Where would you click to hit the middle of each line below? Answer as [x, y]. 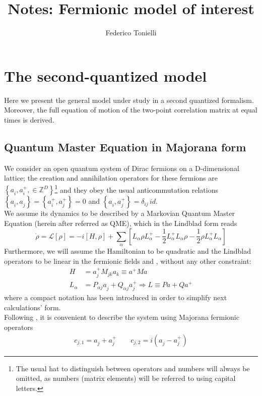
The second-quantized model [106, 75]
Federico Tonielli [131, 33]
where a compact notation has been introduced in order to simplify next [116, 297]
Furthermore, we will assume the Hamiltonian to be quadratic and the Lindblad [127, 251]
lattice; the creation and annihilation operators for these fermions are [111, 178]
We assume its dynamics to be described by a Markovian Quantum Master [119, 213]
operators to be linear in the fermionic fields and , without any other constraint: [128, 261]
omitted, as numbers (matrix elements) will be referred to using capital [126, 378]
